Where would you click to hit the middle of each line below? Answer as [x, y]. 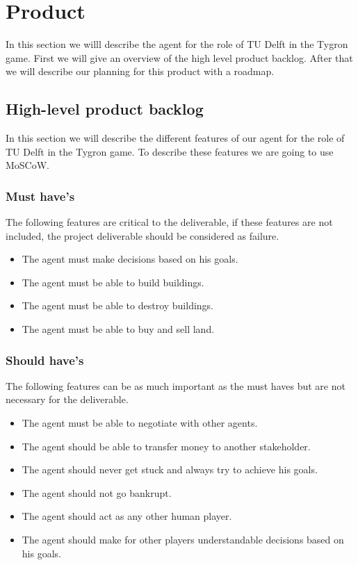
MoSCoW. [28, 165]
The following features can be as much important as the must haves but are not [176, 385]
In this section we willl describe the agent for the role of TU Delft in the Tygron [177, 44]
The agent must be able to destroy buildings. [118, 305]
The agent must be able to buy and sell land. [118, 329]
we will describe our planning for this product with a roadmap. [140, 71]
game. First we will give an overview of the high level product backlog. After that [179, 57]
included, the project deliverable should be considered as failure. [143, 235]
